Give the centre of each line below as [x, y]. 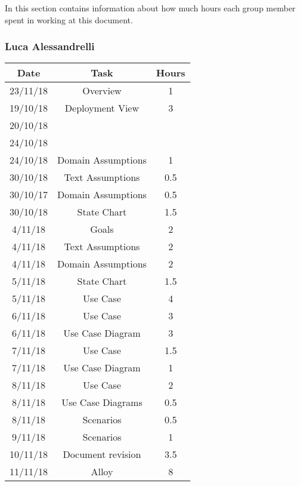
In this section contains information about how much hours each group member [150, 8]
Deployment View [102, 108]
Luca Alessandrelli [50, 46]
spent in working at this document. [69, 19]
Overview [102, 91]
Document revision [102, 454]
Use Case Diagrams [102, 402]
